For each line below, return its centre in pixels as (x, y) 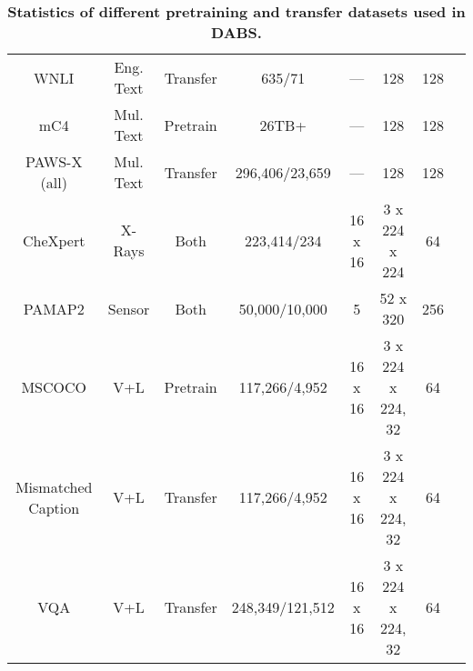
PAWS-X (54, 161)
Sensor (129, 308)
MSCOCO (54, 387)
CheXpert (54, 240)
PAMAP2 (54, 308)
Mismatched (54, 486)
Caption (54, 507)
